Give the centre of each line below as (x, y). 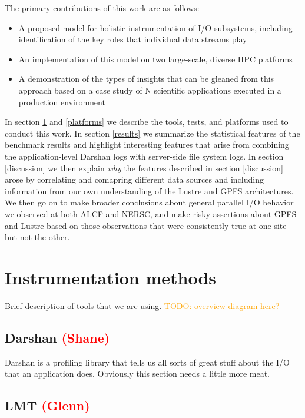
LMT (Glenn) (47, 405)
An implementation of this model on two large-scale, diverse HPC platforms (155, 59)
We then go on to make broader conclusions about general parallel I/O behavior (149, 202)
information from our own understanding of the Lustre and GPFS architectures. (149, 190)
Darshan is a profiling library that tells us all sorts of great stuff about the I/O (147, 362)
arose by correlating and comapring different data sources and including (134, 179)
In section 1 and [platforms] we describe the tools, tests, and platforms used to (147, 122)
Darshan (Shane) (57, 337)
